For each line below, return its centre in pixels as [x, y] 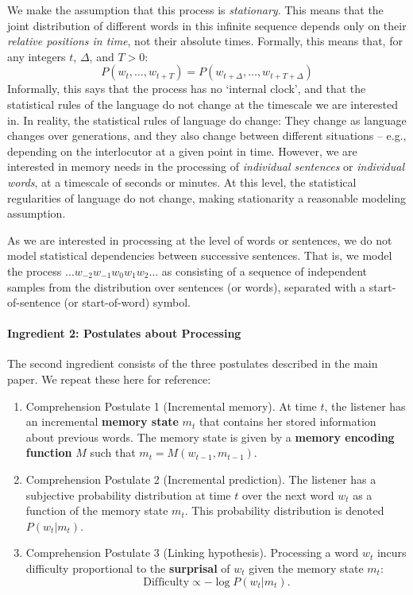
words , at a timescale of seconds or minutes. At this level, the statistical [182, 182]
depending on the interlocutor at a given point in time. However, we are [182, 151]
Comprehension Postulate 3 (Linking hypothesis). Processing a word [192, 552]
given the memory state [306, 568]
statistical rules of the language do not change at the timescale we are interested [203, 104]
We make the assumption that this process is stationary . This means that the [195, 10]
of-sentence [34, 302]
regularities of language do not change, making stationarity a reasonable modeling [207, 197]
